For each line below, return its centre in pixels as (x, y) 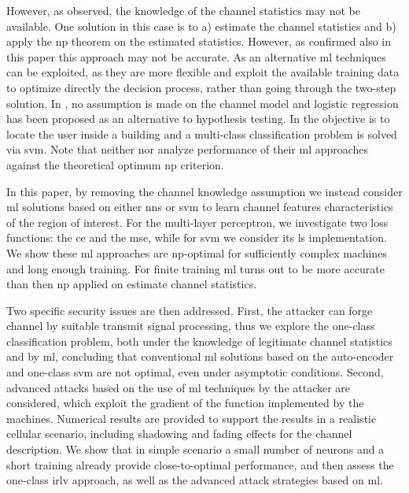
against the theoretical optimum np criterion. (115, 164)
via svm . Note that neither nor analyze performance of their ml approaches (188, 149)
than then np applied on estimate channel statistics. (132, 284)
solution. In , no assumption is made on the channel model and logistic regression (203, 103)
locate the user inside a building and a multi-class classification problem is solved (202, 133)
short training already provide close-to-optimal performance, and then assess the (200, 464)
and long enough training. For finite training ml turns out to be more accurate (195, 268)
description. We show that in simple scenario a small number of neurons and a (195, 449)
